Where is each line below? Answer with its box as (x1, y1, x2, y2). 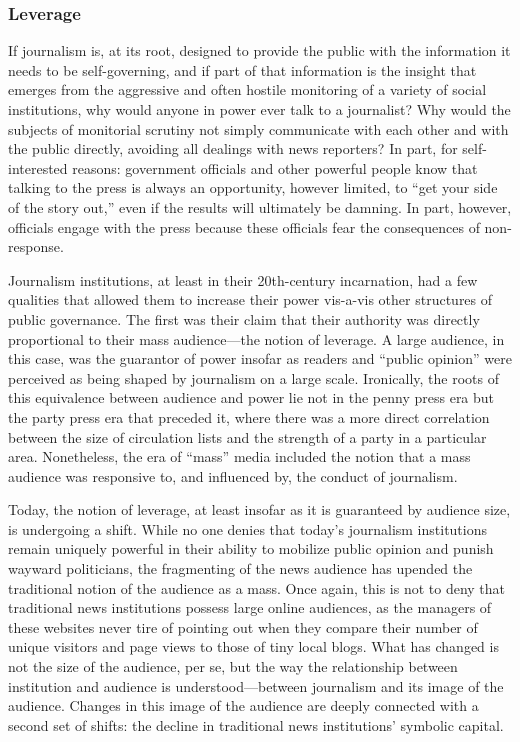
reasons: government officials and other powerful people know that (72, 157, 478, 178)
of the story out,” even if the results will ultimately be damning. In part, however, (8, 196, 512, 217)
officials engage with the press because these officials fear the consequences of (8, 216, 480, 237)
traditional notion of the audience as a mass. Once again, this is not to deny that (8, 577, 506, 598)
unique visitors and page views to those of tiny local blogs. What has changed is (8, 636, 499, 657)
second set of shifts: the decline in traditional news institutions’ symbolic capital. (8, 714, 504, 735)
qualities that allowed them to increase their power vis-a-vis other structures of (8, 289, 493, 310)
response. (8, 236, 64, 257)
